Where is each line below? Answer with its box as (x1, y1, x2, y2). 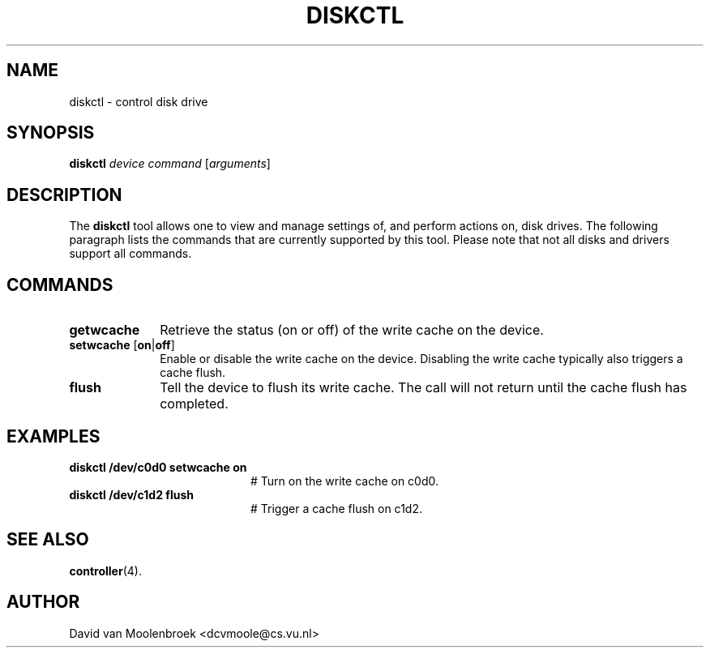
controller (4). (69, 563, 142, 578)
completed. (160, 395, 229, 412)
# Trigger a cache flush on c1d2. (250, 501, 422, 515)
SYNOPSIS (6, 122, 95, 143)
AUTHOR (6, 592, 80, 613)
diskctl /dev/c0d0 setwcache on (69, 460, 247, 474)
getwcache (69, 322, 140, 339)
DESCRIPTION (6, 184, 122, 205)
